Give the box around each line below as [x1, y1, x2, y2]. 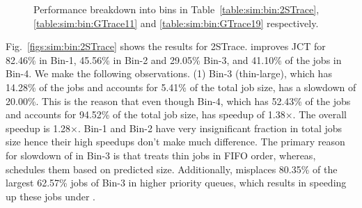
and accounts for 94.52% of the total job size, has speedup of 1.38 [6, 107, 285, 122]
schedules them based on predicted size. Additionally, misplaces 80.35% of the [6, 161, 338, 176]
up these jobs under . [6, 189, 95, 203]
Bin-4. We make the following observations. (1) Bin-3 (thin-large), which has [6, 66, 332, 81]
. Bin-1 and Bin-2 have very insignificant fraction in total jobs [78, 120, 343, 135]
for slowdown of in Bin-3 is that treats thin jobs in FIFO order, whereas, [6, 147, 316, 162]
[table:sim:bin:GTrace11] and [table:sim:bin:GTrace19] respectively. [33, 15, 319, 30]
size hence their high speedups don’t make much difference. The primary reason [6, 134, 345, 149]
